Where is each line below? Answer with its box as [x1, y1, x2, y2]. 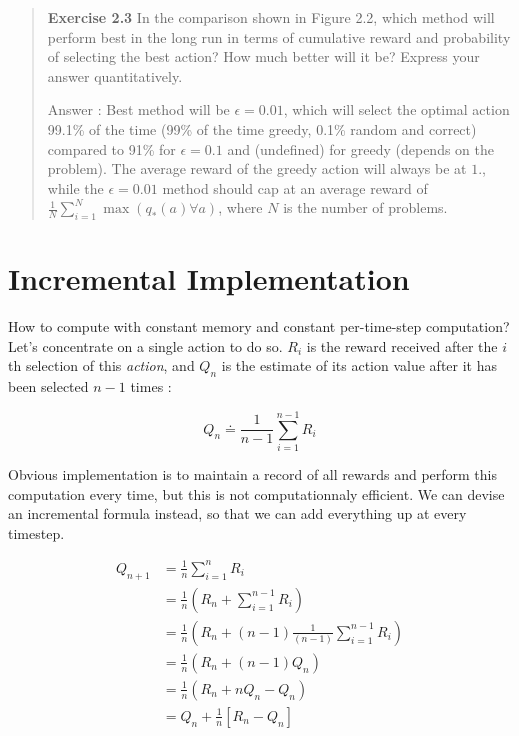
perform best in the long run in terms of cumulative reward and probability [47, 26, 511, 47]
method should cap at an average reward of [162, 177, 428, 198]
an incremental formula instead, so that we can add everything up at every [8, 503, 467, 524]
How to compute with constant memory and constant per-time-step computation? [8, 316, 510, 337]
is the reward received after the [306, 335, 498, 356]
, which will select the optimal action [283, 99, 510, 120]
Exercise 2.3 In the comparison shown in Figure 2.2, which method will [47, 7, 495, 27]
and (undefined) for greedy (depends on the [227, 138, 494, 159]
